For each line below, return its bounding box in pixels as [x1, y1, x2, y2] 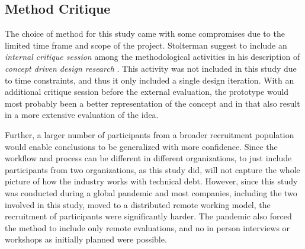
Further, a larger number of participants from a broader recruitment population [5, 128, 294, 141]
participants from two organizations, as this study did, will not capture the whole [5, 163, 300, 175]
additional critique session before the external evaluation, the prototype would [5, 85, 289, 98]
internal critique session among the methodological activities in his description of [5, 50, 300, 63]
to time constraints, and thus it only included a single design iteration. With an [5, 74, 294, 86]
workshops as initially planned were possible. [5, 233, 167, 245]
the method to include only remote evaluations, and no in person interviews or [5, 221, 290, 234]
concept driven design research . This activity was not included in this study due [5, 62, 297, 74]
